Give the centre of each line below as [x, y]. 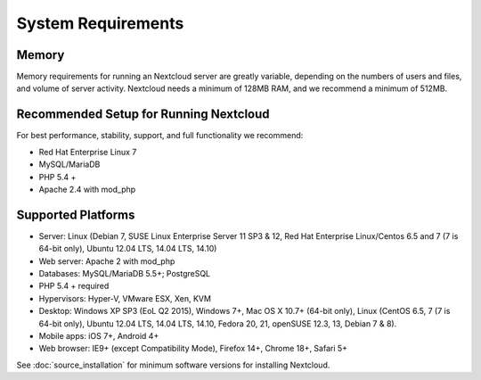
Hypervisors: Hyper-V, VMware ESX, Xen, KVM [125, 298]
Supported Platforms [76, 215]
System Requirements [100, 23]
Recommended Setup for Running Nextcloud [143, 115]
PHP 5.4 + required [74, 286]
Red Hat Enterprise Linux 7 [88, 152]
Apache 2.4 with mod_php [87, 189]
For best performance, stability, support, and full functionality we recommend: [160, 136]
